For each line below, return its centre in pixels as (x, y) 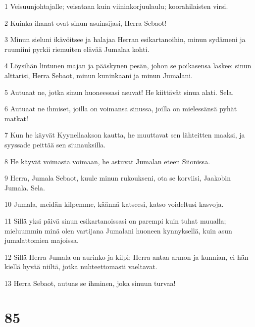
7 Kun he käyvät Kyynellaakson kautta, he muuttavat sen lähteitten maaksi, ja (125, 135)
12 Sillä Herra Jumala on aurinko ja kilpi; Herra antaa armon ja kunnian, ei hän (127, 257)
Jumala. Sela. (25, 187)
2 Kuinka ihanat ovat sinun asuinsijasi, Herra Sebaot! (86, 23)
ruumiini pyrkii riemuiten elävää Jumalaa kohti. (77, 49)
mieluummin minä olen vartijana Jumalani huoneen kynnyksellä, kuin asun (118, 230)
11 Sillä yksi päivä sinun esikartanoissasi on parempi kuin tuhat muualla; (115, 220)
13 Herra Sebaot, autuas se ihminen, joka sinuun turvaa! (90, 283)
